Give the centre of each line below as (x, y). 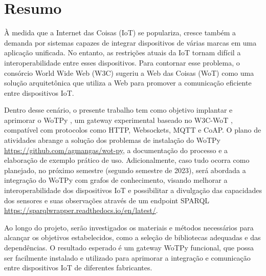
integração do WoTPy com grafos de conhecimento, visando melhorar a (116, 180)
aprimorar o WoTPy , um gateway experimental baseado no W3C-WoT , (118, 120)
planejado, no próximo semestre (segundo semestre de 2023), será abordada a (125, 170)
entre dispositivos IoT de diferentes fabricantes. (78, 268)
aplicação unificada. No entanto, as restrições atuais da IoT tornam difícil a (123, 52)
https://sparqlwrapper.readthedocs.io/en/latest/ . (81, 210)
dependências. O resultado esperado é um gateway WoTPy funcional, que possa (129, 247)
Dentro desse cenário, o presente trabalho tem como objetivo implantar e (118, 110)
